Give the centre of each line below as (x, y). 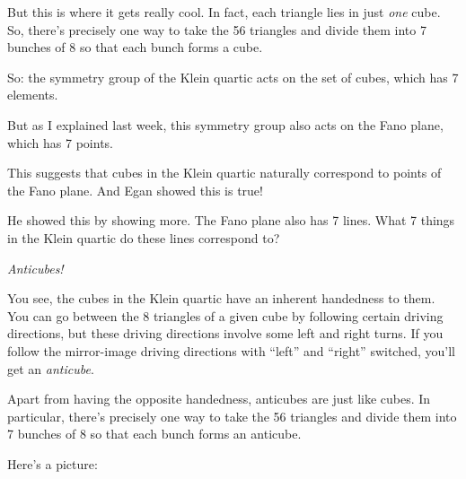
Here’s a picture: (53, 463)
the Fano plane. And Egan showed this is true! (135, 190)
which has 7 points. (60, 142)
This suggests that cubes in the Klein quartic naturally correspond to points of (224, 173)
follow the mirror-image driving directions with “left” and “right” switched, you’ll (231, 350)
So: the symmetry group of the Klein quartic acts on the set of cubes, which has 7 (233, 77)
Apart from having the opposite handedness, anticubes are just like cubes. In (219, 399)
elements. (33, 95)
